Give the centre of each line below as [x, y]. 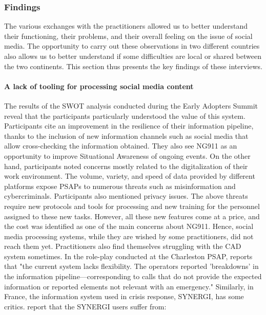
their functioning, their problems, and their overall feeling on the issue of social [128, 36]
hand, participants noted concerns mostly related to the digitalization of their [126, 166]
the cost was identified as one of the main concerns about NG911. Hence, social [129, 226]
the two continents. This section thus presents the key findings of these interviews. [133, 66]
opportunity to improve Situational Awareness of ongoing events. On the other [127, 155]
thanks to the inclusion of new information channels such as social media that [126, 135]
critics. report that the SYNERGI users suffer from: [85, 306]
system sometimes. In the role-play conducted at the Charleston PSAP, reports [128, 256]
